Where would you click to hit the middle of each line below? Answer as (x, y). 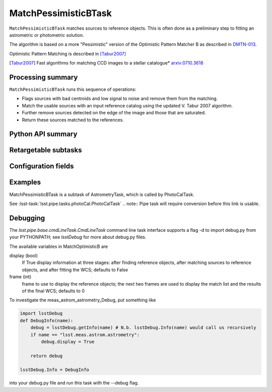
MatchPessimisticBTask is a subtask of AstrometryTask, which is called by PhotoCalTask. (102, 194)
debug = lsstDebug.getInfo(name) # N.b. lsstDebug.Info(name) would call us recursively (143, 328)
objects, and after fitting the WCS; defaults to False (75, 270)
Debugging (27, 218)
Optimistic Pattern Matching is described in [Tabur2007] (67, 53)
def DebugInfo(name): (47, 320)
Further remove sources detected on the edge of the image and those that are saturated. (114, 113)
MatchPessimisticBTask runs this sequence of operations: (73, 89)
